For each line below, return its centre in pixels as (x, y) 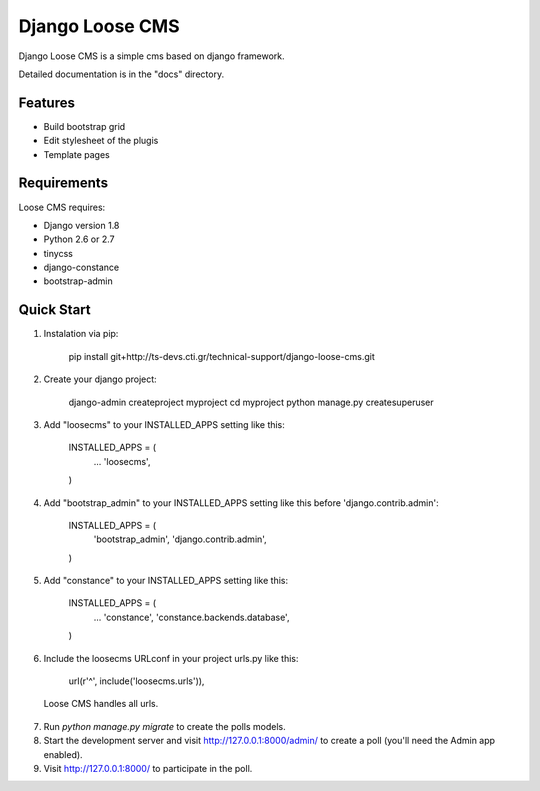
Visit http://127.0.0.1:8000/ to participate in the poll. (148, 768)
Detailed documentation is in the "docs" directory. (121, 74)
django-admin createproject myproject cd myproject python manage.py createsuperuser (251, 402)
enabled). (63, 754)
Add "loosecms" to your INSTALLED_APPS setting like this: (164, 424)
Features (46, 102)
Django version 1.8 (81, 225)
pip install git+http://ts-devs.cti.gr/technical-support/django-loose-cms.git (221, 356)
